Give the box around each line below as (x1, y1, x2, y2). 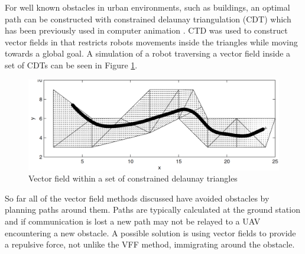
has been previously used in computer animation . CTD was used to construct (5, 24, 288, 37)
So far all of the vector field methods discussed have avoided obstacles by (5, 192, 270, 204)
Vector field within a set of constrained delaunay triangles (28, 172, 238, 184)
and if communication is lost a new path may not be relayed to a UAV (5, 215, 261, 227)
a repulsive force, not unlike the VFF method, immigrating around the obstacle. (5, 238, 295, 250)
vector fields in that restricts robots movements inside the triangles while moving (5, 35, 298, 48)
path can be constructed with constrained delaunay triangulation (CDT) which (5, 12, 291, 25)
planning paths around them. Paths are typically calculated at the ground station (5, 203, 300, 216)
